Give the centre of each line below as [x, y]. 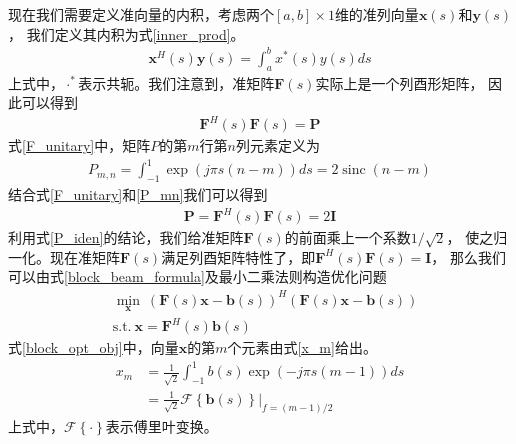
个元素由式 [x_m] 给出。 [302, 347]
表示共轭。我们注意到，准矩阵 [176, 82]
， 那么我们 [468, 256]
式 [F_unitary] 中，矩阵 [79, 145]
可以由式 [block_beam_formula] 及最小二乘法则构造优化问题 [197, 276]
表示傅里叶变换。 [161, 425]
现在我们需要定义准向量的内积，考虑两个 [141, 14]
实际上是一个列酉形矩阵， [399, 82]
